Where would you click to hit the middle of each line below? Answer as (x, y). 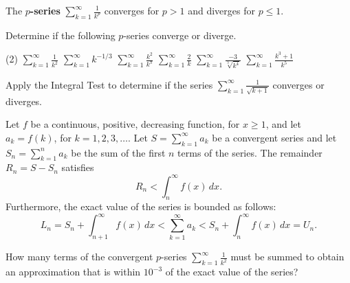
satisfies (78, 167)
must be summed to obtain (287, 257)
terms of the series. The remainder (250, 152)
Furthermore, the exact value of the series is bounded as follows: (141, 206)
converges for (132, 10)
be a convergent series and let (274, 137)
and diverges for (221, 10)
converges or (298, 84)
